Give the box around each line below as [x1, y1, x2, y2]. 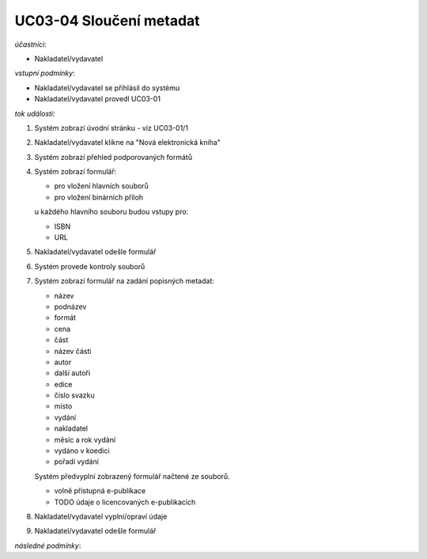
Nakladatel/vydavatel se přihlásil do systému [34, 83, 180, 93]
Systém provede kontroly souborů [34, 261, 145, 271]
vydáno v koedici [54, 446, 110, 455]
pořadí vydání [54, 457, 99, 466]
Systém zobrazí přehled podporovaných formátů [34, 152, 193, 162]
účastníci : [14, 40, 47, 49]
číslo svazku [54, 390, 95, 400]
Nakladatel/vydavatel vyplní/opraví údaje [34, 511, 168, 521]
